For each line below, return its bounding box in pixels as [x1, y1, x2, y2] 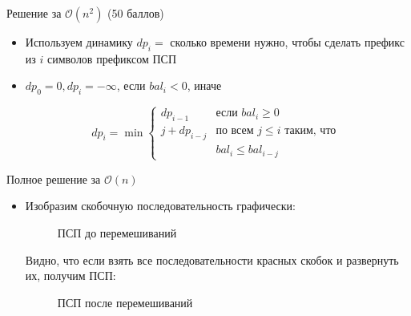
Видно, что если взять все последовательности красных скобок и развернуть [25, 251, 399, 268]
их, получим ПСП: [25, 267, 116, 284]
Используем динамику [25, 34, 133, 50]
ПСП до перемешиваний [57, 225, 177, 241]
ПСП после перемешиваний [57, 294, 193, 310]
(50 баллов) [107, 5, 164, 21]
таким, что [284, 125, 336, 137]
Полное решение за [6, 170, 101, 187]
